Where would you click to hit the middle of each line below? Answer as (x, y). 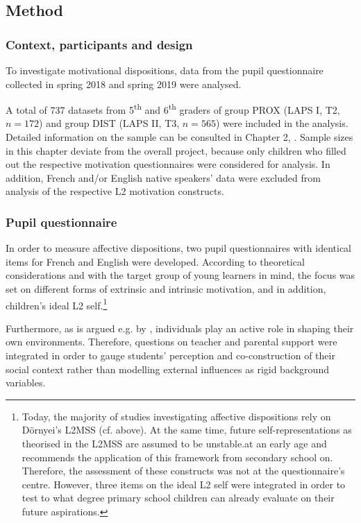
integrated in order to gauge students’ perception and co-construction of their (170, 355)
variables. (26, 383)
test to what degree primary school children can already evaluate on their (178, 498)
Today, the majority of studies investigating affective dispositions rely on (176, 416)
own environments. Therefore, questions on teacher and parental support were (171, 342)
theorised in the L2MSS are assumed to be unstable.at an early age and (174, 443)
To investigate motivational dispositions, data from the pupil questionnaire (165, 70)
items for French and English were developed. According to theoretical (155, 261)
